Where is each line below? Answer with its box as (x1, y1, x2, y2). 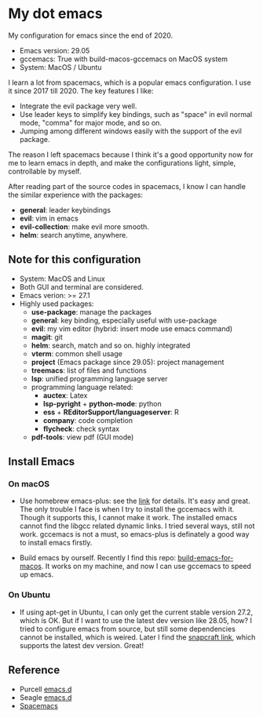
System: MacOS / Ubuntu (19, 62, 102, 71)
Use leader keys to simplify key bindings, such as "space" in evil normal (19, 109, 253, 118)
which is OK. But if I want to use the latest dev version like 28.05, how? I (19, 615, 253, 625)
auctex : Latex (42, 390, 88, 400)
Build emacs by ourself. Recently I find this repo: (19, 553, 177, 563)
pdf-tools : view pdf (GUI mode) (31, 432, 134, 442)
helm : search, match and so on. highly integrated (31, 341, 191, 350)
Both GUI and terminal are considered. (19, 282, 144, 291)
